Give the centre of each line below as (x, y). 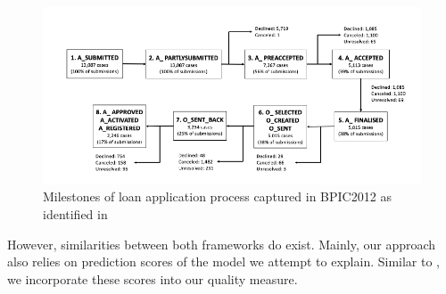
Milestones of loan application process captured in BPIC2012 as (217, 196)
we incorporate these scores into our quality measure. (153, 278)
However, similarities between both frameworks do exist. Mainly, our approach (222, 244)
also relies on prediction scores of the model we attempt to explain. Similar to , (224, 261)
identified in (75, 213)
